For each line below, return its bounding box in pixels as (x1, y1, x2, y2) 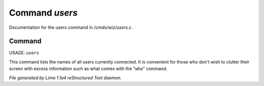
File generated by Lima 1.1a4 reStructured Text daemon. (9, 75, 122, 81)
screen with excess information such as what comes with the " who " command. (9, 66, 168, 72)
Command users (9, 7, 78, 18)
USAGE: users (9, 50, 39, 56)
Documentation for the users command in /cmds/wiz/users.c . (9, 24, 133, 30)
